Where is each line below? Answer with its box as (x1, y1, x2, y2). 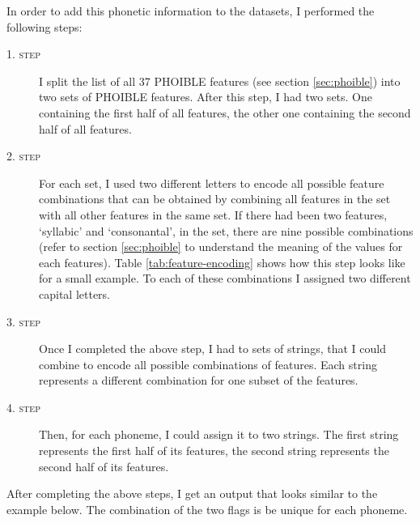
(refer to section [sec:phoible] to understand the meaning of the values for (39, 238, 403, 255)
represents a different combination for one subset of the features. (39, 372, 358, 389)
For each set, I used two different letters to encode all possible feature (39, 174, 384, 191)
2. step (6, 147, 40, 164)
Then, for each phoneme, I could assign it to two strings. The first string (39, 426, 399, 443)
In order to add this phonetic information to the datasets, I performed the (6, 2, 375, 19)
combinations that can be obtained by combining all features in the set (39, 190, 391, 207)
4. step (6, 398, 40, 415)
